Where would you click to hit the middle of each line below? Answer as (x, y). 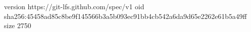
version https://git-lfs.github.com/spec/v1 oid (74, 6)
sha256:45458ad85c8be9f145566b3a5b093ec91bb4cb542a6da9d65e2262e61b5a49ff (125, 16)
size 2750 (18, 25)
